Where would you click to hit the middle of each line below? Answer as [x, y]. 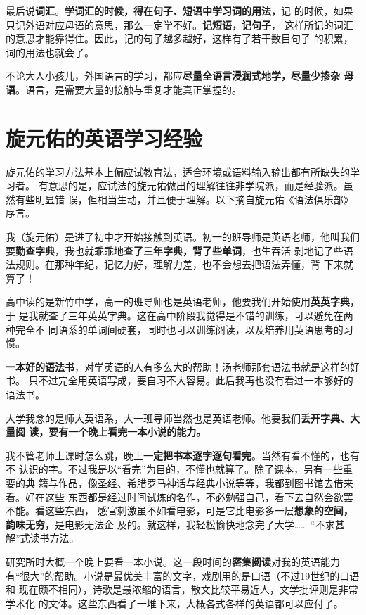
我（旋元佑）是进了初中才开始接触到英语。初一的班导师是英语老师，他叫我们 [183, 237]
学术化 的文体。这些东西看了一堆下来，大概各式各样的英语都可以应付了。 [175, 603]
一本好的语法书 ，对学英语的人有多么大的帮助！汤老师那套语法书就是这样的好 [183, 366]
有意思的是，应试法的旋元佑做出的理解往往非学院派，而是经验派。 [191, 185]
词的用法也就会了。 [50, 52]
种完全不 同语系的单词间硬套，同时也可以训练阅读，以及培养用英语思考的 [175, 329]
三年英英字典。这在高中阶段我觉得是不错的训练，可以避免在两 [210, 316]
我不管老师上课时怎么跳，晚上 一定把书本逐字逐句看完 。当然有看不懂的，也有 [183, 455]
